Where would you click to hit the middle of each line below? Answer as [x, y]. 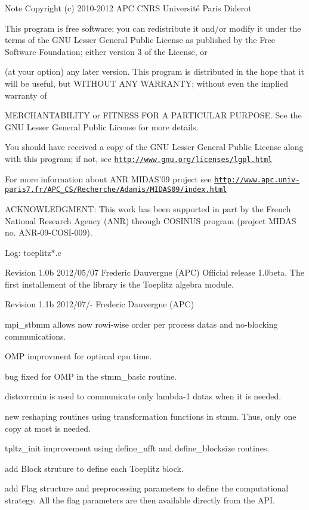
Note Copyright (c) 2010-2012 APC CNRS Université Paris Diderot [128, 8]
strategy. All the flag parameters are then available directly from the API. [140, 500]
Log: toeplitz [28, 252]
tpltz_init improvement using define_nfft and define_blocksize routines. [137, 448]
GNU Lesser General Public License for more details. [102, 126]
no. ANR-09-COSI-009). [49, 232]
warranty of [26, 95]
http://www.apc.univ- [257, 180]
